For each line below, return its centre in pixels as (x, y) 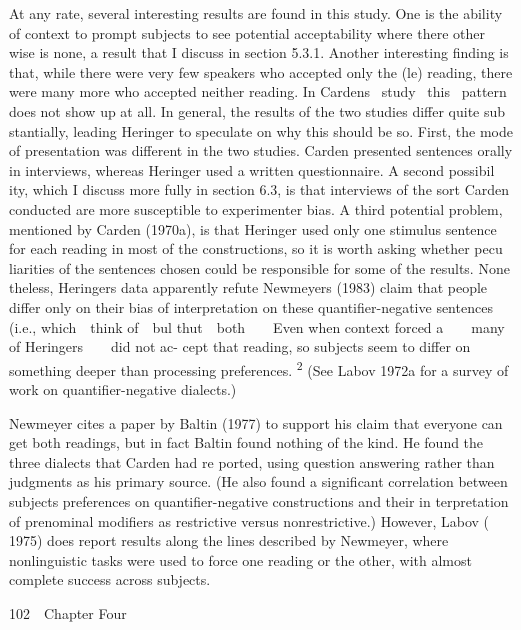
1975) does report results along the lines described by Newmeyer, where (229, 540)
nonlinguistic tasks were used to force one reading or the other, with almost (240, 559)
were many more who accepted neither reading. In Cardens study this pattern (258, 91)
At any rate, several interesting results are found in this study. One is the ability (256, 13)
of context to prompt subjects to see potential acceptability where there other (247, 32)
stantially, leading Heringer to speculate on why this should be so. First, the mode (261, 130)
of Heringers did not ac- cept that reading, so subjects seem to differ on (240, 346)
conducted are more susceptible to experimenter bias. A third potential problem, (256, 208)
